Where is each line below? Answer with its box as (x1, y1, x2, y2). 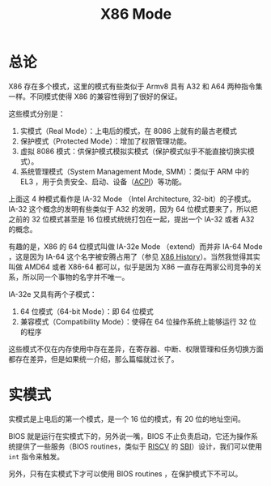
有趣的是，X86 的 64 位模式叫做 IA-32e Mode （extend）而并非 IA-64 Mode (8, 241, 263, 252)
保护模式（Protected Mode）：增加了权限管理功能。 (19, 135, 192, 146)
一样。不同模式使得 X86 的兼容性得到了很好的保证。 (8, 91, 182, 101)
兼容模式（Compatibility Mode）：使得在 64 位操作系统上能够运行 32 (19, 316, 248, 326)
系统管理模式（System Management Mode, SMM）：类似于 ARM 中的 (19, 166, 249, 176)
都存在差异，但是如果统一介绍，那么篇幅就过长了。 (8, 354, 179, 363)
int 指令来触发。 (8, 451, 65, 461)
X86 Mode (100, 5, 172, 24)
